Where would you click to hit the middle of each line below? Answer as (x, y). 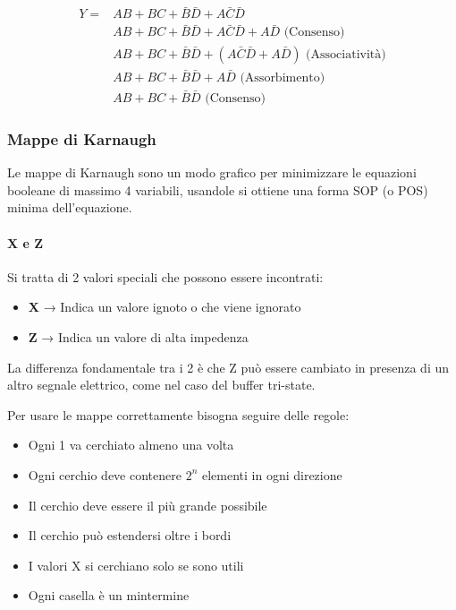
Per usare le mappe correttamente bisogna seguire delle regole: (178, 414)
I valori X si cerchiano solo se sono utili (136, 565)
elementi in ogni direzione (272, 474)
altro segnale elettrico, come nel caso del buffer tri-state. (161, 385)
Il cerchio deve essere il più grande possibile (148, 505)
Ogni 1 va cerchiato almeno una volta (131, 445)
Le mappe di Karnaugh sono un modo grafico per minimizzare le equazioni (212, 172)
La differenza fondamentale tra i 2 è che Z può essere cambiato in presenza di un (228, 367)
